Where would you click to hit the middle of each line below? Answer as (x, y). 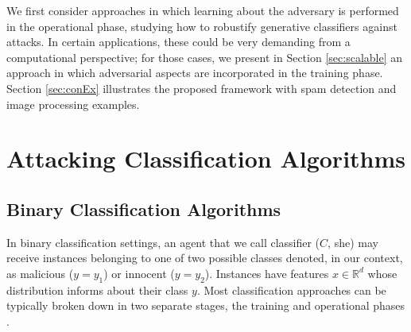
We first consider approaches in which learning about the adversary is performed (203, 10)
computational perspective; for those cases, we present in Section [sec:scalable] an (205, 57)
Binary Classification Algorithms (144, 208)
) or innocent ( (139, 273)
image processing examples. (73, 104)
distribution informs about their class (97, 290)
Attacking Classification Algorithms (206, 158)
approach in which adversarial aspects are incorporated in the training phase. (195, 73)
